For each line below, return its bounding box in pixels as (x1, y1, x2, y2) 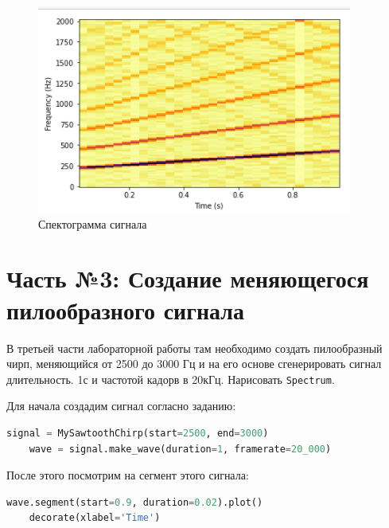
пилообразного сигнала (6, 293, 245, 326)
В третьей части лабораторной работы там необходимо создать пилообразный (6, 339, 383, 356)
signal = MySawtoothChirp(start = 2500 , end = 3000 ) (6, 427, 269, 439)
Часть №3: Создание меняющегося (6, 262, 369, 295)
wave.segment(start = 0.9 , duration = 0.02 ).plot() (6, 496, 263, 508)
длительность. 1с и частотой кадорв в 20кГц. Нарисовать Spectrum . (6, 370, 335, 387)
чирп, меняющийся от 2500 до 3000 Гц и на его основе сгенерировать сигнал (6, 355, 382, 372)
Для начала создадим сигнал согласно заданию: (6, 397, 236, 414)
